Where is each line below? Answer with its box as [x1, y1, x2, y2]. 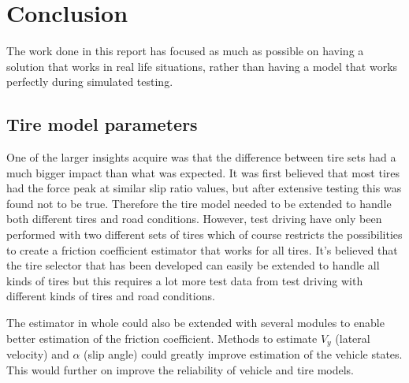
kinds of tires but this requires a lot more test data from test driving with [6, 272, 363, 288]
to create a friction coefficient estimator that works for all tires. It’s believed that [6, 241, 398, 258]
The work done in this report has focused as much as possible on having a [6, 43, 364, 59]
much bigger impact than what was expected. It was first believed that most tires [6, 164, 400, 180]
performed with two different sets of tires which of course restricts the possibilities [6, 226, 403, 243]
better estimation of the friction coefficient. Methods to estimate [6, 329, 318, 346]
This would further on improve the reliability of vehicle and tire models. [6, 361, 354, 377]
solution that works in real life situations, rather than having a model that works [6, 58, 398, 74]
